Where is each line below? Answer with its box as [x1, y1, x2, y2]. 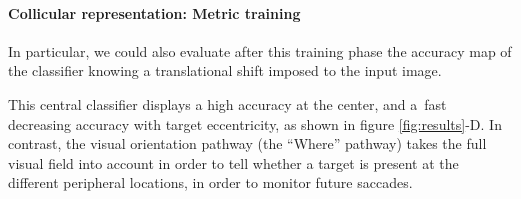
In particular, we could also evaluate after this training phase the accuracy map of [8, 40, 512, 61]
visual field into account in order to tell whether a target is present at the [8, 152, 459, 173]
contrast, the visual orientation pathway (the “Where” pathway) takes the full [8, 133, 487, 154]
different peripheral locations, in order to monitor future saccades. [8, 172, 413, 193]
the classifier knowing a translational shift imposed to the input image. [8, 60, 442, 81]
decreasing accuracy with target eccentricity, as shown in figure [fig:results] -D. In [8, 113, 502, 134]
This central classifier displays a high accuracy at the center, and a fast [8, 93, 447, 114]
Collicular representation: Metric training [8, 2, 301, 23]
